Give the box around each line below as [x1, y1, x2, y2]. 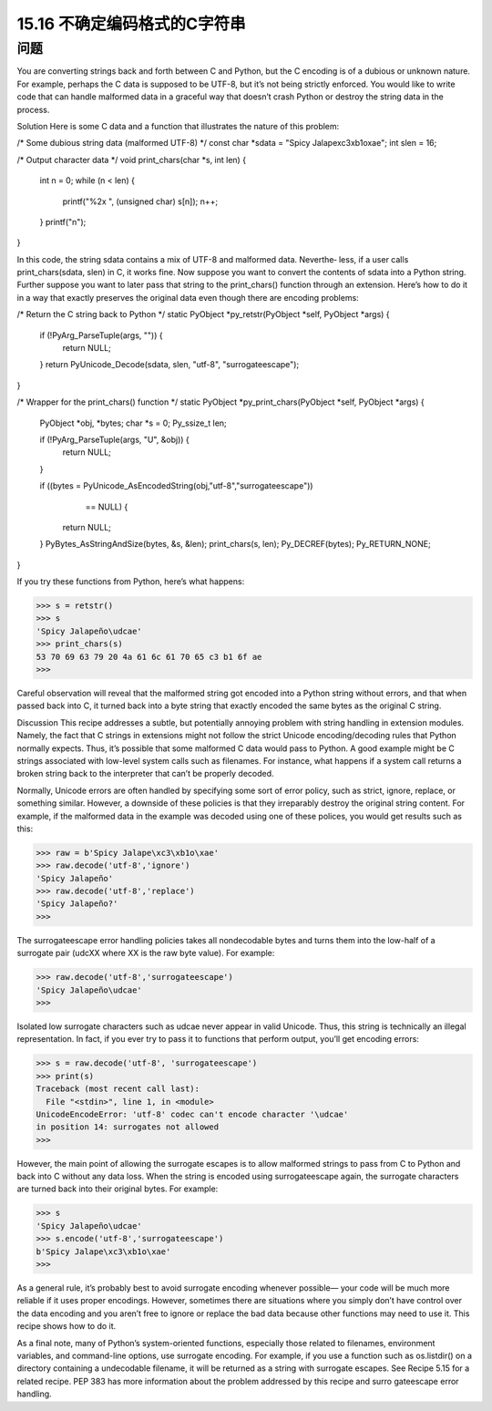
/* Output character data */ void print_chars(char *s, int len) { [16, 154, 246, 165]
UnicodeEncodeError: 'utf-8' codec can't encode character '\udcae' [36, 1108, 349, 1119]
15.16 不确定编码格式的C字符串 [16, 14, 246, 34]
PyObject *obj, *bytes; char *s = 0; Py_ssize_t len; [39, 417, 227, 428]
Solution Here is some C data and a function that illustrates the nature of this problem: [16, 120, 340, 131]
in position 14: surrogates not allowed [36, 1122, 219, 1132]
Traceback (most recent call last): [36, 1084, 200, 1094]
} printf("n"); [39, 216, 87, 227]
